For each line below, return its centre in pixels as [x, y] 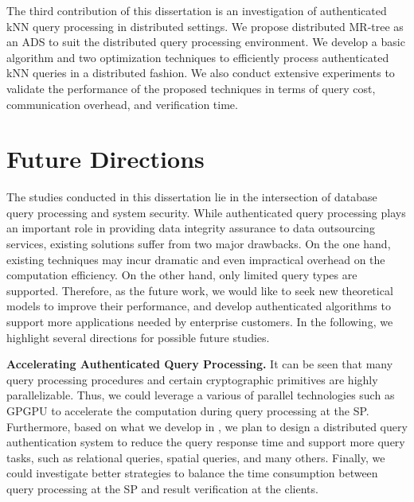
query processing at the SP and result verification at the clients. [162, 488]
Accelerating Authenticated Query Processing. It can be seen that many [200, 364]
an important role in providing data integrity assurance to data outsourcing [191, 228]
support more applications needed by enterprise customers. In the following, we [200, 322]
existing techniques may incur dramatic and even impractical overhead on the [196, 259]
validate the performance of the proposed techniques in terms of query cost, [191, 88]
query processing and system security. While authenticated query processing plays [206, 212]
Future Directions [105, 159]
